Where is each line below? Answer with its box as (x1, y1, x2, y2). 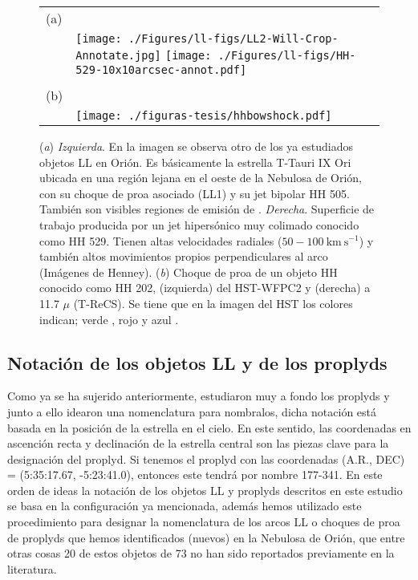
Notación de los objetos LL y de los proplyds (7, 350, 388, 375)
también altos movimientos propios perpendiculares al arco (39, 248, 328, 265)
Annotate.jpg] (75, 49, 161, 62)
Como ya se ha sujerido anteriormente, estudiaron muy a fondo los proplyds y (7, 387, 390, 404)
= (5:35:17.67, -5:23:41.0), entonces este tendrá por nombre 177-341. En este (7, 466, 383, 483)
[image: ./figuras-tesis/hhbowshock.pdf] (75, 109, 332, 122)
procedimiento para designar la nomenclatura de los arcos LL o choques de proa (7, 513, 400, 530)
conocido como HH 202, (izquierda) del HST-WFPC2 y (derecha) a (39, 279, 371, 296)
